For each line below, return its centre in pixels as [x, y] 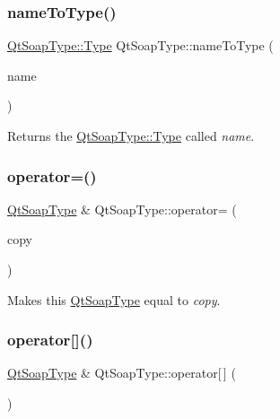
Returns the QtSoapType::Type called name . [131, 135]
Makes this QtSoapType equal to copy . [114, 299]
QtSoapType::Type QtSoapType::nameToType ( [140, 45]
